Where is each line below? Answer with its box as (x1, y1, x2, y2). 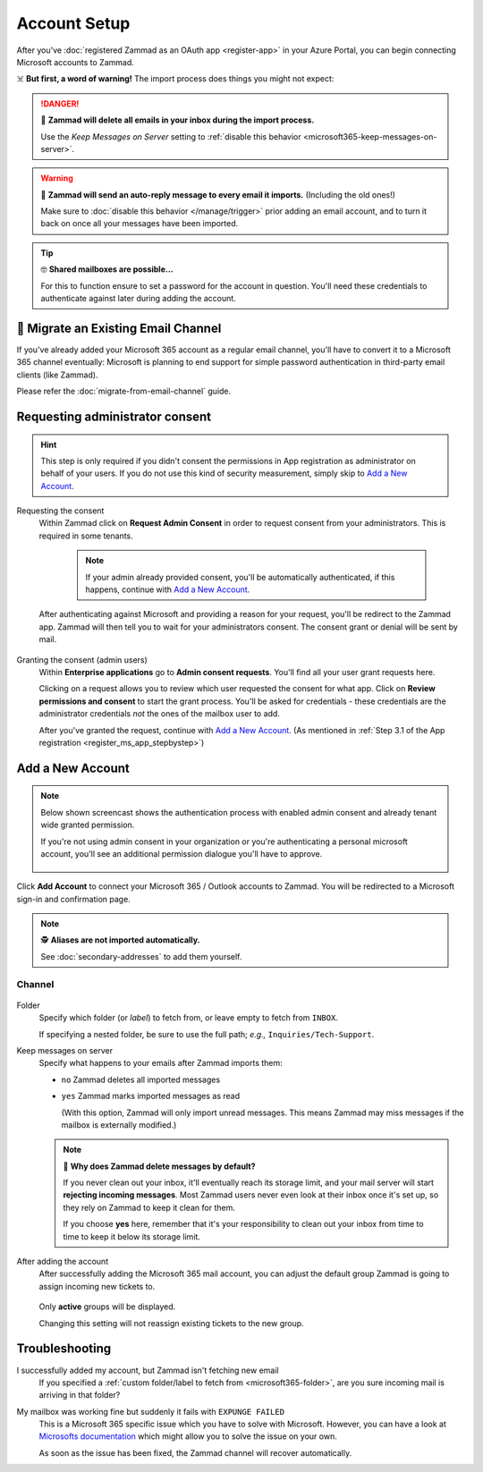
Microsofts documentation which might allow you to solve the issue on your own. (38, 1431, 337, 1442)
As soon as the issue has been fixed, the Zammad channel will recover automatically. (38, 1447, 352, 1458)
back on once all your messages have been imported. (40, 218, 239, 229)
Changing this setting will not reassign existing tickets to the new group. (38, 1317, 304, 1328)
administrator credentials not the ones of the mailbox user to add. (38, 708, 281, 719)
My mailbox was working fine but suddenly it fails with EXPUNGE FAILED (16, 1406, 285, 1417)
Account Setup (16, 13, 131, 33)
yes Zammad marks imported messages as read (61, 1091, 241, 1102)
